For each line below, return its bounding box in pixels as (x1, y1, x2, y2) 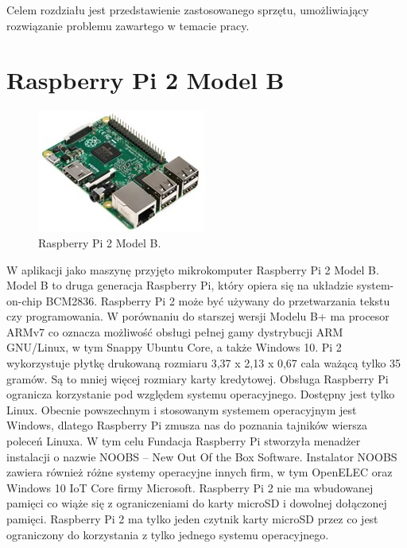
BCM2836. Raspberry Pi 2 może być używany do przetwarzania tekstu (45, 292, 390, 309)
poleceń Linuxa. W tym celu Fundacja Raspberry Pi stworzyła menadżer (6, 433, 361, 449)
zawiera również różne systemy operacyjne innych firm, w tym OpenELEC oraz (6, 464, 393, 480)
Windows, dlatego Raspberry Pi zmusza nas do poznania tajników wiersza (6, 417, 367, 433)
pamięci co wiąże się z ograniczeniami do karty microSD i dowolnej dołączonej (6, 495, 387, 511)
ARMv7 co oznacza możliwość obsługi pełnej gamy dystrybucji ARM (6, 323, 343, 340)
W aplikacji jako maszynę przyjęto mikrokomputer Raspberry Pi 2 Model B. (6, 261, 379, 278)
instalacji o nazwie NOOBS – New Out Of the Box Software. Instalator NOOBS (6, 448, 397, 464)
